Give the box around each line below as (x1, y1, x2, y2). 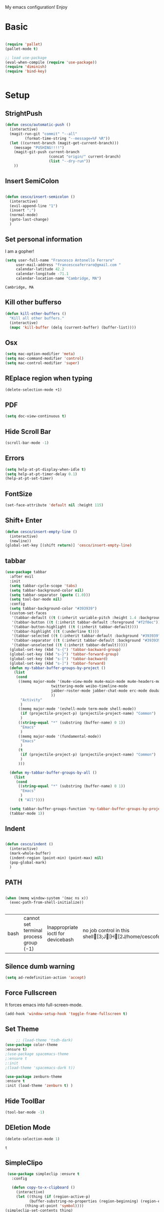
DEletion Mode (5, 1124, 51, 1132)
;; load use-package (5, 55, 47, 60)
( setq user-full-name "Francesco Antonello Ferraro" (5, 258, 115, 263)
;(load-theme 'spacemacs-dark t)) (5, 1065, 76, 1070)
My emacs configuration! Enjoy (5, 4, 68, 10)
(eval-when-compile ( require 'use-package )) (5, 60, 97, 65)
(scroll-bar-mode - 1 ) (5, 440, 49, 445)
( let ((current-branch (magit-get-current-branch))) (9, 140, 119, 145)
